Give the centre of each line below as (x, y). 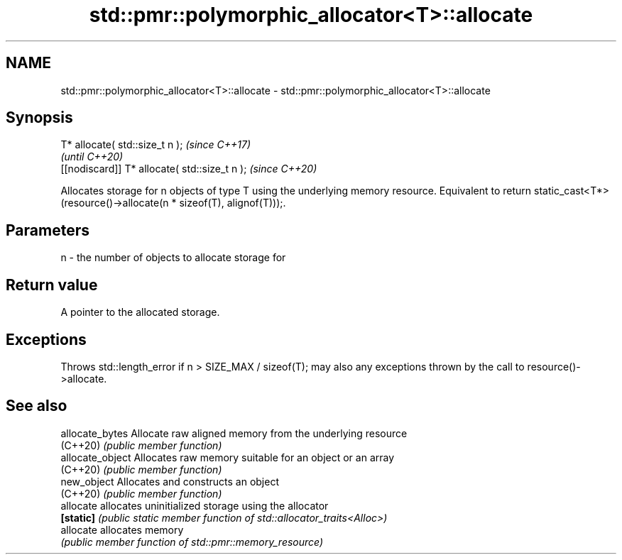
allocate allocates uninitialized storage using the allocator (195, 505)
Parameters (48, 230)
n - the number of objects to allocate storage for (173, 258)
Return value (52, 285)
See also (37, 406)
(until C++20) (92, 157)
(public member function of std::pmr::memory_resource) (192, 542)
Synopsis (39, 118)
